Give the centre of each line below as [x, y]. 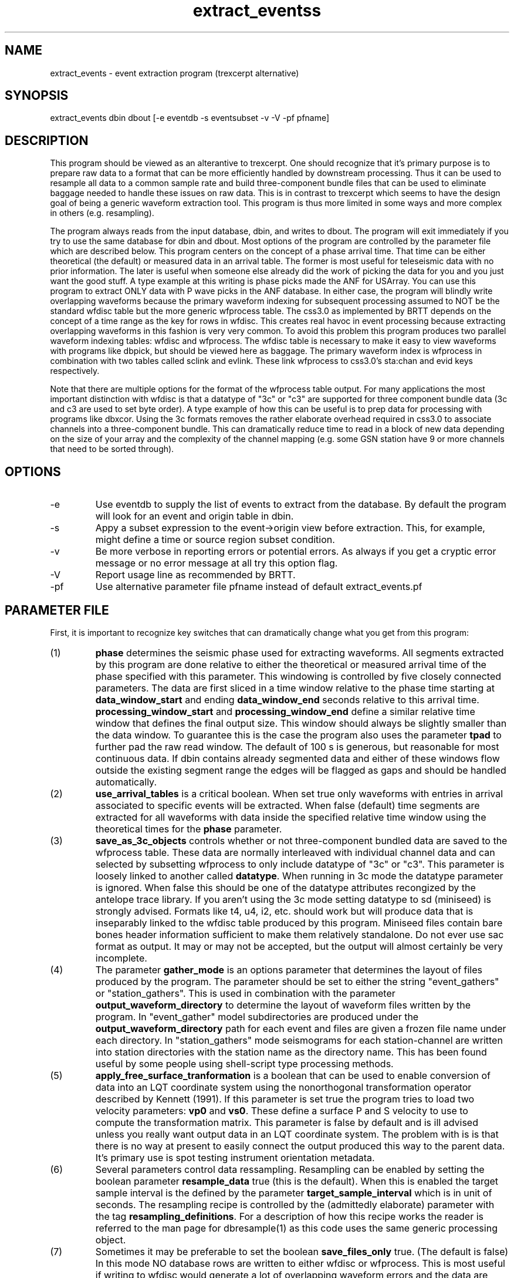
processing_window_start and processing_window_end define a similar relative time [285, 711]
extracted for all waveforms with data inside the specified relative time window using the [291, 817]
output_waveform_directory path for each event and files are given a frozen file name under [301, 1028]
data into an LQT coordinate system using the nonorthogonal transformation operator [283, 1087]
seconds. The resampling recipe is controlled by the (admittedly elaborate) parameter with [295, 1204]
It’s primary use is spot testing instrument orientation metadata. [235, 1157]
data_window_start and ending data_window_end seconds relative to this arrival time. [287, 699]
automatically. [126, 782]
